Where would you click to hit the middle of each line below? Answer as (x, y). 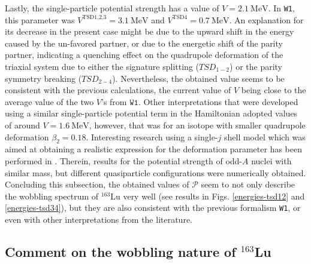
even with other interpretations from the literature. (99, 220)
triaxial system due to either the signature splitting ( (102, 67)
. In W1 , (281, 8)
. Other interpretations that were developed (218, 101)
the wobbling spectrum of (52, 196)
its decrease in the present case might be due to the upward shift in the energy (150, 31)
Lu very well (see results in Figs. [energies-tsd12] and (208, 196)
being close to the (274, 90)
